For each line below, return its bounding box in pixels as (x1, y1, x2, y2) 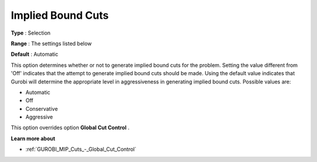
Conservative (25, 105, 58, 112)
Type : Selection (11, 29, 51, 36)
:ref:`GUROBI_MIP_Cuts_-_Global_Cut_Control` (25, 146, 137, 153)
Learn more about (11, 135, 56, 142)
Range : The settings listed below (11, 40, 92, 47)
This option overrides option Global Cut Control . (11, 124, 130, 131)
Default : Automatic (11, 50, 59, 58)
